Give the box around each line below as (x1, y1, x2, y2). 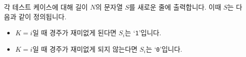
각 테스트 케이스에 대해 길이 (4, 2, 88, 12)
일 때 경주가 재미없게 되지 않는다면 (32, 43, 138, 54)
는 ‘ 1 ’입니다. (124, 28, 161, 38)
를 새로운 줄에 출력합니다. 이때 (129, 2, 221, 12)
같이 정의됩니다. (18, 11, 67, 21)
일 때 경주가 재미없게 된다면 (32, 28, 117, 38)
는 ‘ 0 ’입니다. (146, 43, 183, 54)
